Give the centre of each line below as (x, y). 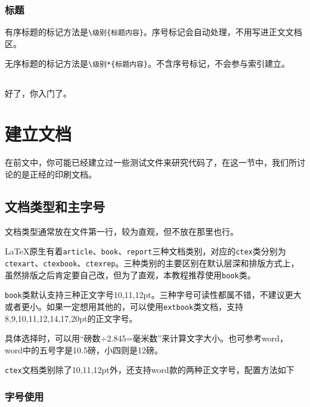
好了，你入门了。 (38, 93)
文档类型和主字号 (55, 206)
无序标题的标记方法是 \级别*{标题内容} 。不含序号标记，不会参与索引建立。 (147, 63)
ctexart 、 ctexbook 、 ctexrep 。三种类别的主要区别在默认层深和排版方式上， (152, 262)
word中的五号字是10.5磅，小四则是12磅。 (84, 349)
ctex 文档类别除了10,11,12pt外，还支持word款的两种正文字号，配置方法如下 (150, 370)
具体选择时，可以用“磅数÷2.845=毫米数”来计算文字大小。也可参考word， (146, 338)
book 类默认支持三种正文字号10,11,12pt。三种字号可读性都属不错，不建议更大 (153, 295)
